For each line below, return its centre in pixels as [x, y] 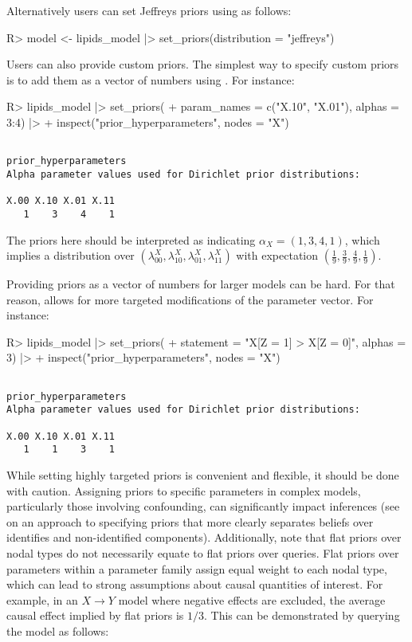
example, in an [42, 599]
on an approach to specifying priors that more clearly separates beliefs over [190, 521]
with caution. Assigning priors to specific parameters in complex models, [184, 490]
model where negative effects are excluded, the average [252, 599]
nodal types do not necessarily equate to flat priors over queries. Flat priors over [203, 552]
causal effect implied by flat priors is [95, 615]
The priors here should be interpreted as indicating [131, 239]
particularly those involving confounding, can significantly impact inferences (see [203, 506]
